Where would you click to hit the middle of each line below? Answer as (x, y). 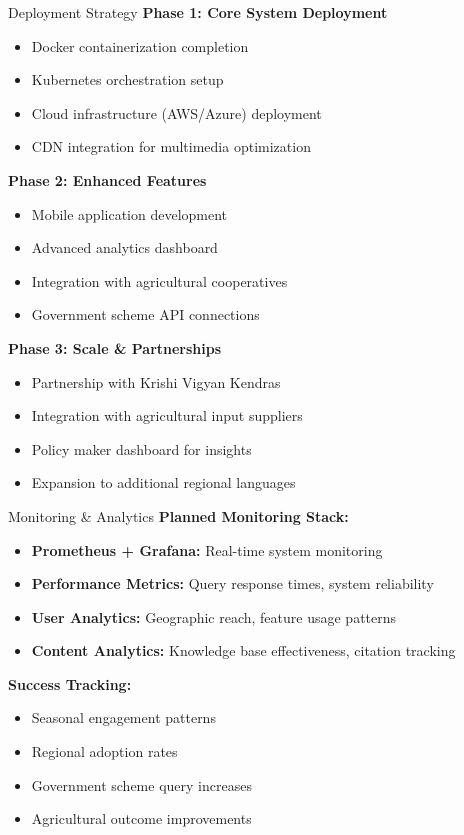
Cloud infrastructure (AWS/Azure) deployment (176, 112)
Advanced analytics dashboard (124, 247)
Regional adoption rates (104, 751)
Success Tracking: (70, 683)
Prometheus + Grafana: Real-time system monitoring (207, 549)
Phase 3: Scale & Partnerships (115, 347)
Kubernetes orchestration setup (127, 79)
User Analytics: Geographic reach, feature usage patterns (214, 616)
